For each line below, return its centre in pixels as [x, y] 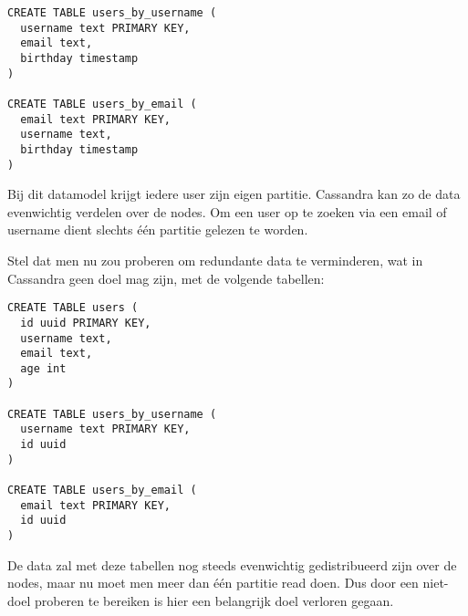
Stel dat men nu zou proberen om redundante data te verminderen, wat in [215, 260]
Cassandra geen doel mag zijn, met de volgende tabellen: [166, 278]
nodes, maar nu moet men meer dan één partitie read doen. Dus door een [213, 583]
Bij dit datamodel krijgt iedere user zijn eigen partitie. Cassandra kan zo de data [234, 194]
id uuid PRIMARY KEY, [86, 323]
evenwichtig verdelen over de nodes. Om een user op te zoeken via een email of [227, 211]
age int [43, 368]
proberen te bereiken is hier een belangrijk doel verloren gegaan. [214, 600]
